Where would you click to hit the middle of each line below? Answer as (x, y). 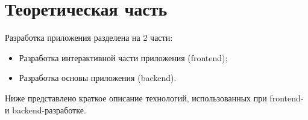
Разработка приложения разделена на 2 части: (89, 37)
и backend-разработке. (46, 109)
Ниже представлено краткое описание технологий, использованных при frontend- (154, 97)
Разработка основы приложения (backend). (98, 78)
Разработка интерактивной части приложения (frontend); (123, 57)
